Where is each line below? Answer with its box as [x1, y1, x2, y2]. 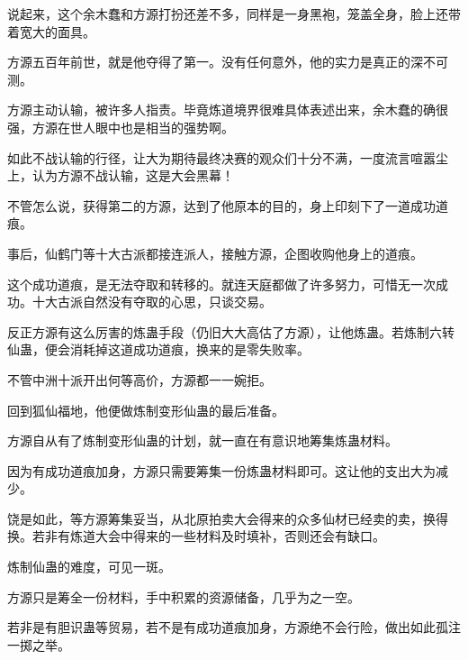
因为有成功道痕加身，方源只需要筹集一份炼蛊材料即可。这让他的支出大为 [7, 461, 436, 480]
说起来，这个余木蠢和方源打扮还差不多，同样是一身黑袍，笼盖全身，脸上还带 [7, 5, 461, 23]
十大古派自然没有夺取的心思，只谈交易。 [31, 292, 272, 311]
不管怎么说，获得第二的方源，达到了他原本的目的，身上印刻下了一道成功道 [7, 196, 448, 215]
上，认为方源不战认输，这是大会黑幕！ [7, 166, 234, 185]
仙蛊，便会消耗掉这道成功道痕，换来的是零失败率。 [7, 340, 310, 359]
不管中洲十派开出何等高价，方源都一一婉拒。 [7, 370, 272, 389]
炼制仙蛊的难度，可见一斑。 [7, 557, 171, 576]
